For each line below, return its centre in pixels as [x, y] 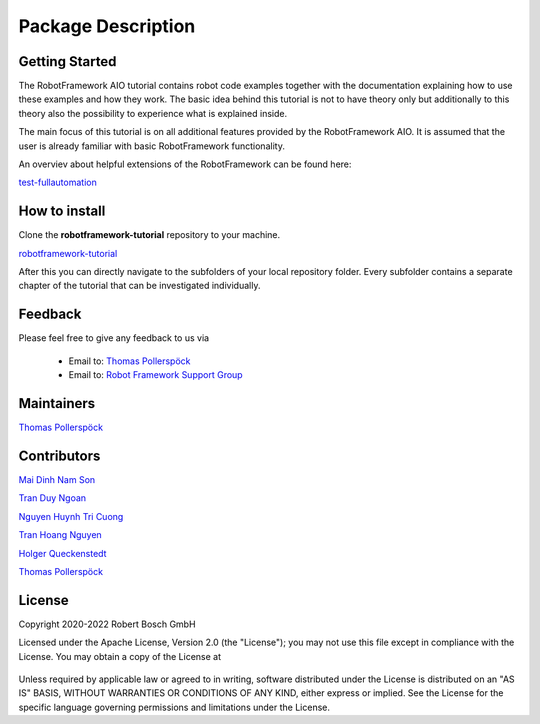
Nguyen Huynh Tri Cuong [71, 516]
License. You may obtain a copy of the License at [120, 656]
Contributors [59, 455]
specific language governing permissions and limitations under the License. [174, 707]
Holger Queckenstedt [62, 553]
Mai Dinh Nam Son [57, 479]
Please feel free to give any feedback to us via [114, 338]
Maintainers [57, 403]
